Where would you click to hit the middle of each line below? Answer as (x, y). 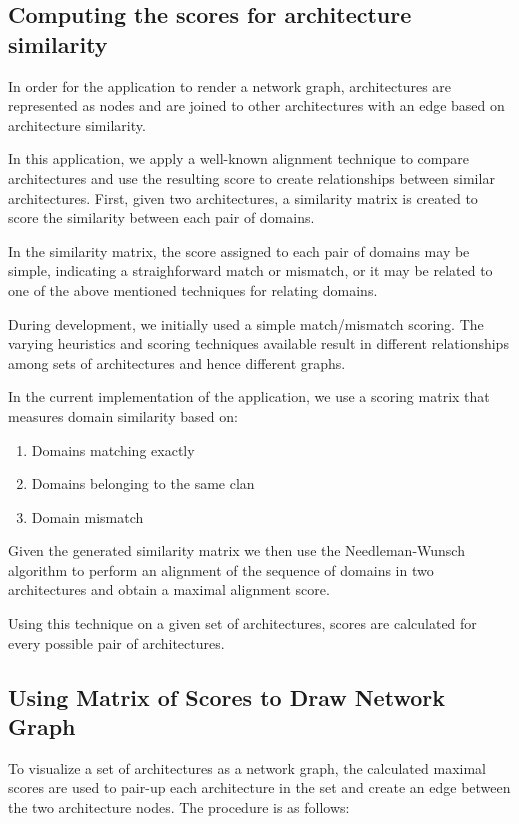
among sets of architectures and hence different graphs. (177, 362)
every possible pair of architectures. (116, 642)
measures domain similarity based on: (123, 415)
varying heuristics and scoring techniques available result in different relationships (258, 343)
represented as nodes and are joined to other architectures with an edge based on (256, 105)
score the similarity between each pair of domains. (161, 217)
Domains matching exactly (113, 449)
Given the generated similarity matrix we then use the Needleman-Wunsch (236, 550)
